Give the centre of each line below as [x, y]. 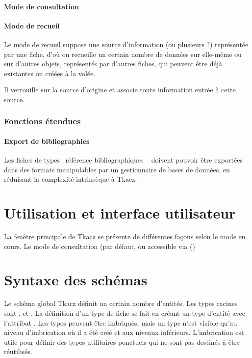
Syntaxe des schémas [76, 280]
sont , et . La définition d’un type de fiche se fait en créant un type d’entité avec [125, 313]
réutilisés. [18, 351]
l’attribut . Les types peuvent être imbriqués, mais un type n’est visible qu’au [121, 322]
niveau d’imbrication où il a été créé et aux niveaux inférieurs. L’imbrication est [124, 332]
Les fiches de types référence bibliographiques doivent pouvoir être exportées [123, 160]
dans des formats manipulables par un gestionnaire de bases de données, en [117, 169]
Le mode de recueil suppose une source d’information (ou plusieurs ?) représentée [126, 44]
